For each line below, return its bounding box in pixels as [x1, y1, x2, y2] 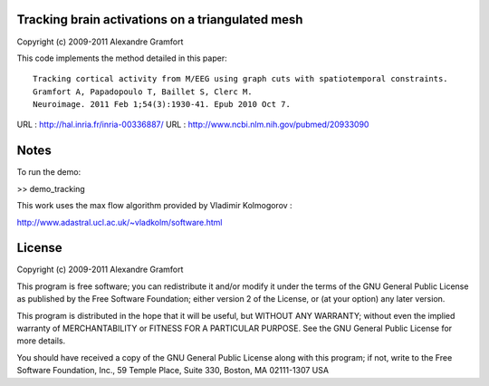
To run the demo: [16, 167, 81, 178]
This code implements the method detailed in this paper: [16, 53, 227, 63]
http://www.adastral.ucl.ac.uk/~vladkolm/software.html [16, 217, 223, 227]
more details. [16, 335, 66, 346]
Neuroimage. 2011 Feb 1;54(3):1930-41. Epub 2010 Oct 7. [33, 100, 292, 110]
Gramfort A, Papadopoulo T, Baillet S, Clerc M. [33, 86, 253, 97]
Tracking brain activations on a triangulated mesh [16, 12, 303, 27]
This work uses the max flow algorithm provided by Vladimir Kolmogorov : [16, 200, 293, 211]
